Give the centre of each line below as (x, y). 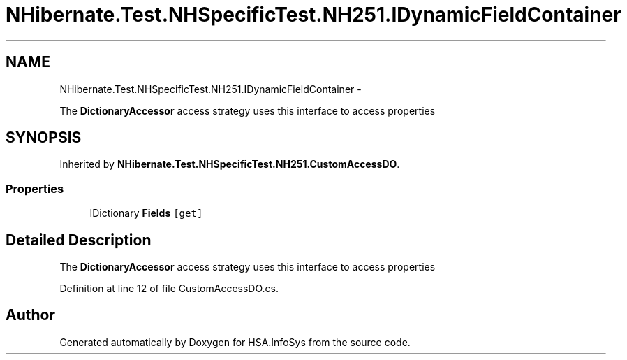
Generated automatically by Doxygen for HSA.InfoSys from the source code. (235, 342)
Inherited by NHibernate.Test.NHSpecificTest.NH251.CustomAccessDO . (230, 164)
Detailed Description (79, 240)
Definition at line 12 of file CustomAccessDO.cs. (169, 289)
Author (30, 315)
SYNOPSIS (44, 138)
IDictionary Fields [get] (146, 213)
